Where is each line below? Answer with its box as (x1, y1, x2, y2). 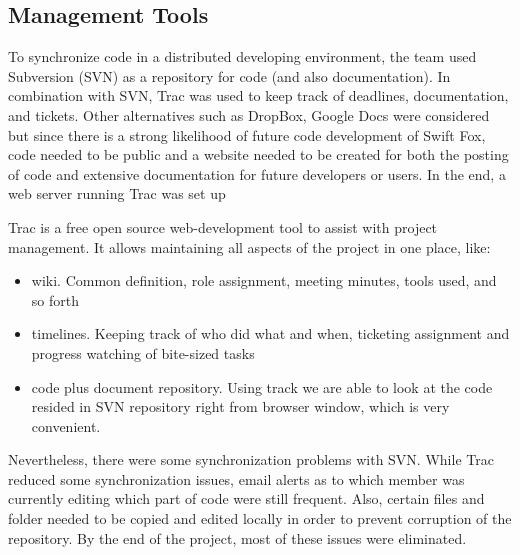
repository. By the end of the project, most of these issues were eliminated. (8, 527, 467, 548)
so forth (31, 289, 79, 310)
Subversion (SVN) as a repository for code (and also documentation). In (8, 65, 451, 86)
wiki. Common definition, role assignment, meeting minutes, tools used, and (31, 270, 497, 291)
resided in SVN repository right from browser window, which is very (31, 396, 450, 417)
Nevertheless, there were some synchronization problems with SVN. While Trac (8, 449, 494, 470)
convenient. (31, 415, 101, 436)
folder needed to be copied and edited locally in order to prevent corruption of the (8, 508, 512, 529)
